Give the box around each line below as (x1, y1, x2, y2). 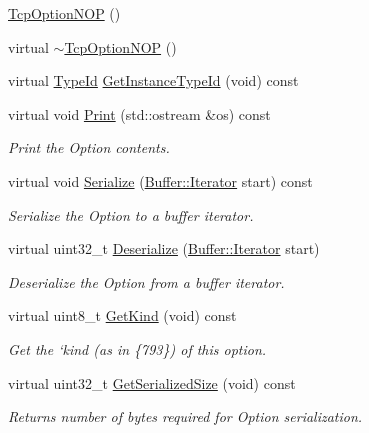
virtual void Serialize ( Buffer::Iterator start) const (8, 170, 313, 191)
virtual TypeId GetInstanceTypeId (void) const (8, 70, 299, 91)
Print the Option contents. (8, 137, 170, 158)
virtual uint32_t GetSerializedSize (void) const (8, 372, 296, 393)
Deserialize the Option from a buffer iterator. (8, 271, 285, 292)
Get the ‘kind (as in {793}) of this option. (8, 338, 267, 359)
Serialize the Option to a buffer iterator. (8, 204, 254, 225)
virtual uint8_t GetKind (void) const (8, 305, 237, 326)
